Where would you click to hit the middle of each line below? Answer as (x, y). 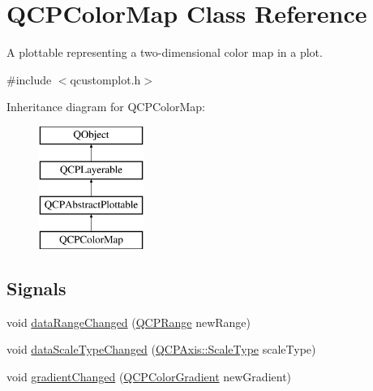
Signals (36, 288)
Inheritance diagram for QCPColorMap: (106, 107)
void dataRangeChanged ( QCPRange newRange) (129, 322)
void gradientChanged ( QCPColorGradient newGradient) (149, 377)
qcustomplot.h (105, 79)
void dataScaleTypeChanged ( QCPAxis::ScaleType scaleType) (161, 349)
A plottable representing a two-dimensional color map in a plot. (165, 52)
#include (29, 79)
